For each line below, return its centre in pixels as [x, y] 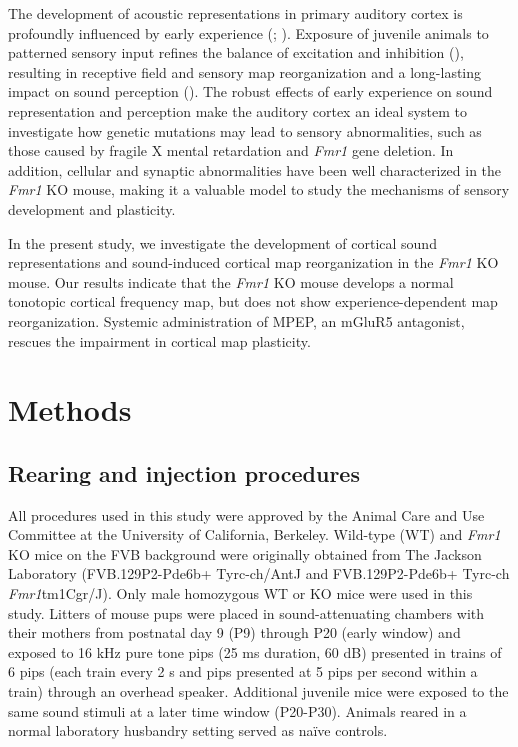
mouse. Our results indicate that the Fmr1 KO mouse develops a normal [231, 281]
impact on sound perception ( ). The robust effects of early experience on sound [250, 91]
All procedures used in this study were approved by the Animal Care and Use [246, 514]
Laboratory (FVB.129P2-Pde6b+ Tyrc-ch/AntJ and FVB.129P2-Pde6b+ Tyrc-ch [259, 573]
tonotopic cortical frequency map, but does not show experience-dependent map [253, 301]
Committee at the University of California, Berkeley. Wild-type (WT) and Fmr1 [254, 534]
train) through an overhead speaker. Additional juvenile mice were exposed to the [258, 691]
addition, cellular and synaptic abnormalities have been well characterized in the [255, 169]
